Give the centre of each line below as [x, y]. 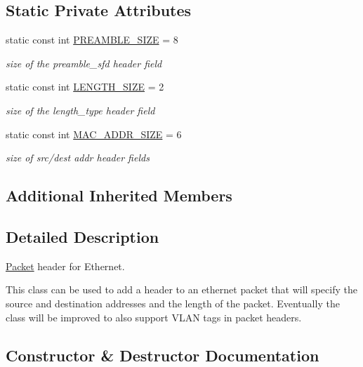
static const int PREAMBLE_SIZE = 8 [92, 40]
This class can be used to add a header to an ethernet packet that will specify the [181, 289]
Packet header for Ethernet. [65, 266]
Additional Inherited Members [119, 195]
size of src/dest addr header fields [78, 158]
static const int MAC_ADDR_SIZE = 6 [94, 134]
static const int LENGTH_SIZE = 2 [85, 87]
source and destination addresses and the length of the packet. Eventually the [173, 303]
